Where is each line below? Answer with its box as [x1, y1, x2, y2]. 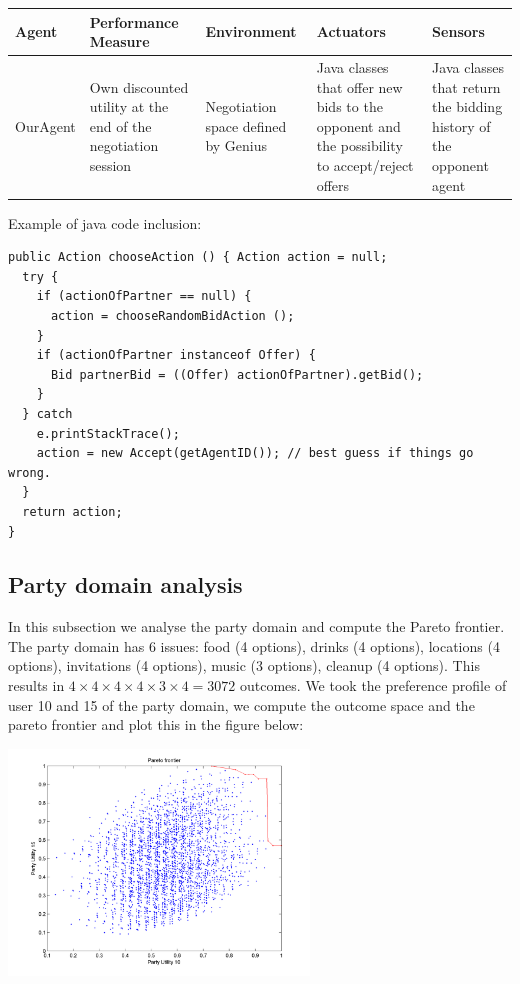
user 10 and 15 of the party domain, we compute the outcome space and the [8, 694, 475, 715]
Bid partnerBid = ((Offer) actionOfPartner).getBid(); [50, 367, 424, 382]
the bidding [432, 96, 503, 117]
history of [432, 115, 491, 136]
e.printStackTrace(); [36, 426, 180, 441]
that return [432, 76, 501, 97]
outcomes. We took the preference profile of [239, 675, 507, 696]
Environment [205, 21, 297, 42]
